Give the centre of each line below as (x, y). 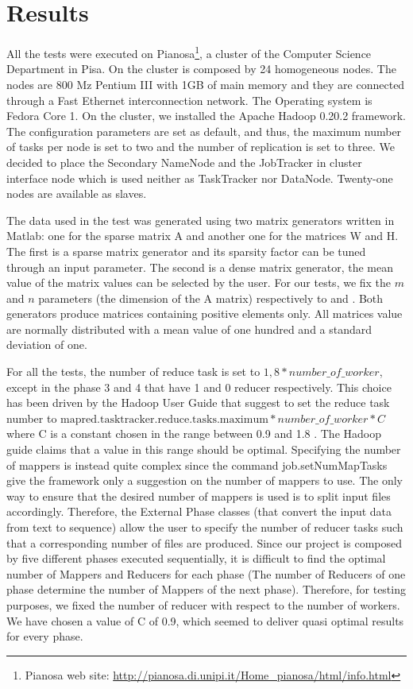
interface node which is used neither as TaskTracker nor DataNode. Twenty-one (200, 178)
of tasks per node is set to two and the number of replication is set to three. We (201, 147)
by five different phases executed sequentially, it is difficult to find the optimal (196, 558)
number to (32, 418)
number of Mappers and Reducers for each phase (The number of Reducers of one (206, 573)
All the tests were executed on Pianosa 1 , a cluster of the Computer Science (189, 52)
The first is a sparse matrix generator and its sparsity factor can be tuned (186, 251)
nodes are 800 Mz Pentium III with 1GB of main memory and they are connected (206, 84)
